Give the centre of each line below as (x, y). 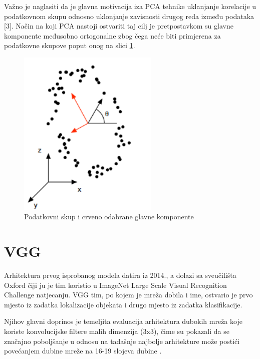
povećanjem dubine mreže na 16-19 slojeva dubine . (83, 351)
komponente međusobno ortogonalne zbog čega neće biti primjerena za (112, 35)
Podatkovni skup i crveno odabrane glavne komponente (109, 217)
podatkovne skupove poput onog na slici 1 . (70, 45)
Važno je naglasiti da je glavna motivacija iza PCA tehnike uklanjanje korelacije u (130, 6)
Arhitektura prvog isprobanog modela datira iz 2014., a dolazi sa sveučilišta (120, 275)
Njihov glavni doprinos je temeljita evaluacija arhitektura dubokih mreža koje (123, 321)
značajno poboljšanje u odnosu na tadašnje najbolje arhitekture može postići (122, 341)
